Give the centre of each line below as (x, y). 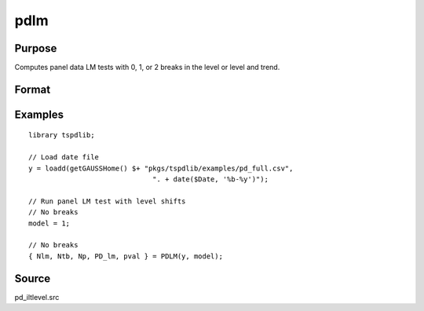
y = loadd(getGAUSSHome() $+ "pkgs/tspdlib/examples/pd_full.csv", (161, 168)
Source (33, 278)
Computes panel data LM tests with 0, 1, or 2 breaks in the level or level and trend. (147, 68)
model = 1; (49, 223)
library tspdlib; (62, 135)
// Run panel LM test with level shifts (107, 201)
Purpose (36, 48)
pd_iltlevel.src (37, 297)
